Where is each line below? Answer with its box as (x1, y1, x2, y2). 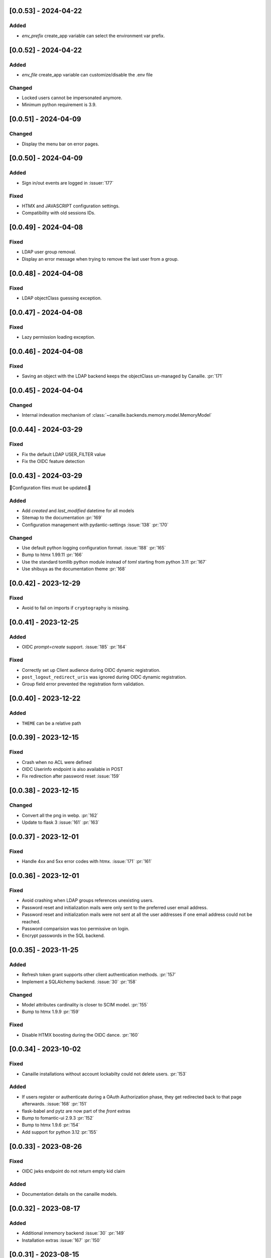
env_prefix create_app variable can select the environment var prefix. (22, 33, 165, 39)
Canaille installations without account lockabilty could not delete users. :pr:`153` (22, 1071, 187, 1077)
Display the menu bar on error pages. (22, 141, 99, 147)
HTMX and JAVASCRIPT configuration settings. (22, 203, 120, 209)
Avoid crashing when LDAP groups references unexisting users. (22, 897, 154, 903)
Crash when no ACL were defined (22, 759, 92, 765)
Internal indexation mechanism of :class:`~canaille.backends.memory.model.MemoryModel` (22, 412, 212, 418)
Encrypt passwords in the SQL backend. (22, 932, 105, 938)
